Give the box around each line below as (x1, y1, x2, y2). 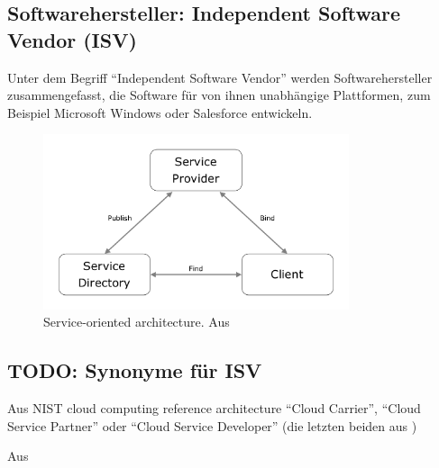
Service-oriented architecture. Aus (43, 312, 230, 331)
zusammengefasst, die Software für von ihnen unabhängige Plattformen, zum (7, 85, 431, 104)
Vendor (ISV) (7, 25, 137, 53)
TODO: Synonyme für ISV (7, 356, 262, 384)
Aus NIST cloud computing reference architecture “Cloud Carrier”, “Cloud (7, 398, 421, 417)
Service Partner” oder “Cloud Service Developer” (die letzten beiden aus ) (7, 416, 417, 435)
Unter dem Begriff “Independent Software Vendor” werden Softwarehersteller (7, 67, 433, 86)
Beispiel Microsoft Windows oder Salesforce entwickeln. (7, 103, 313, 121)
